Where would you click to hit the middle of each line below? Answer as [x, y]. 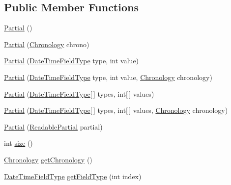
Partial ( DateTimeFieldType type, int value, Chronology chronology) [108, 77]
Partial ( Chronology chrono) [47, 44]
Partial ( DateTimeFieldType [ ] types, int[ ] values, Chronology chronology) [116, 110]
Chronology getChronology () [48, 159]
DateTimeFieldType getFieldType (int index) [73, 176]
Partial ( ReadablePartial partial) [53, 126]
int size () [18, 143]
